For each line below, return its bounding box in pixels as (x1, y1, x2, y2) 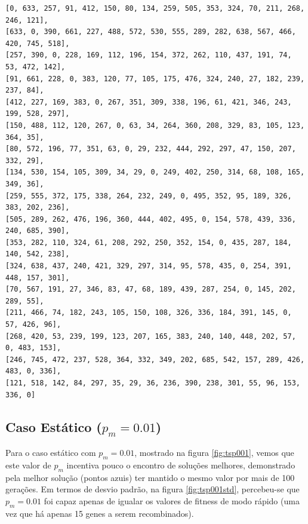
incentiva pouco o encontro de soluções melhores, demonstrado (66, 458, 295, 471)
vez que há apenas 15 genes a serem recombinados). (5, 507, 194, 519)
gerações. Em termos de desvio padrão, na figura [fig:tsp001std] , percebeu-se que (5, 483, 300, 495)
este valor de (5, 458, 51, 471)
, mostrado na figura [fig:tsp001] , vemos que (134, 446, 294, 459)
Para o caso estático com (5, 446, 96, 459)
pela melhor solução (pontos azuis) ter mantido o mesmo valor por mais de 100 (5, 471, 295, 483)
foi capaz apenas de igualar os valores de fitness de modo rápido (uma (44, 494, 300, 507)
